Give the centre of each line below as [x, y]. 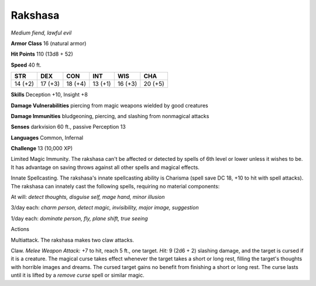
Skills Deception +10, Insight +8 [49, 95]
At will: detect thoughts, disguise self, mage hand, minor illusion [88, 197]
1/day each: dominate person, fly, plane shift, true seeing [80, 218]
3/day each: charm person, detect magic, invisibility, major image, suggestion [105, 208]
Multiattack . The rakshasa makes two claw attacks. [73, 240]
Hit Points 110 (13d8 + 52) [42, 54]
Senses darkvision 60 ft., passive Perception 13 [68, 127]
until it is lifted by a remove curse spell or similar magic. [78, 275]
